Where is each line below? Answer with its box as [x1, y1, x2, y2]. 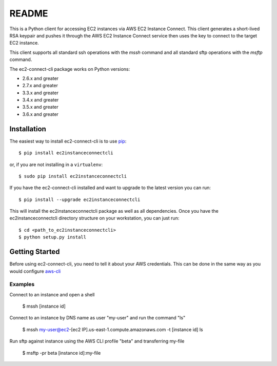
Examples [9, 281, 35, 288]
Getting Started [9, 248, 60, 256]
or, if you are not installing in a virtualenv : [9, 161, 103, 168]
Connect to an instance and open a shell [9, 291, 95, 297]
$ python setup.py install [18, 234, 87, 240]
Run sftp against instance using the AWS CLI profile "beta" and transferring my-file [9, 338, 185, 344]
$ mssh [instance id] [22, 303, 66, 310]
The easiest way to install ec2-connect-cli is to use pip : [9, 138, 127, 144]
